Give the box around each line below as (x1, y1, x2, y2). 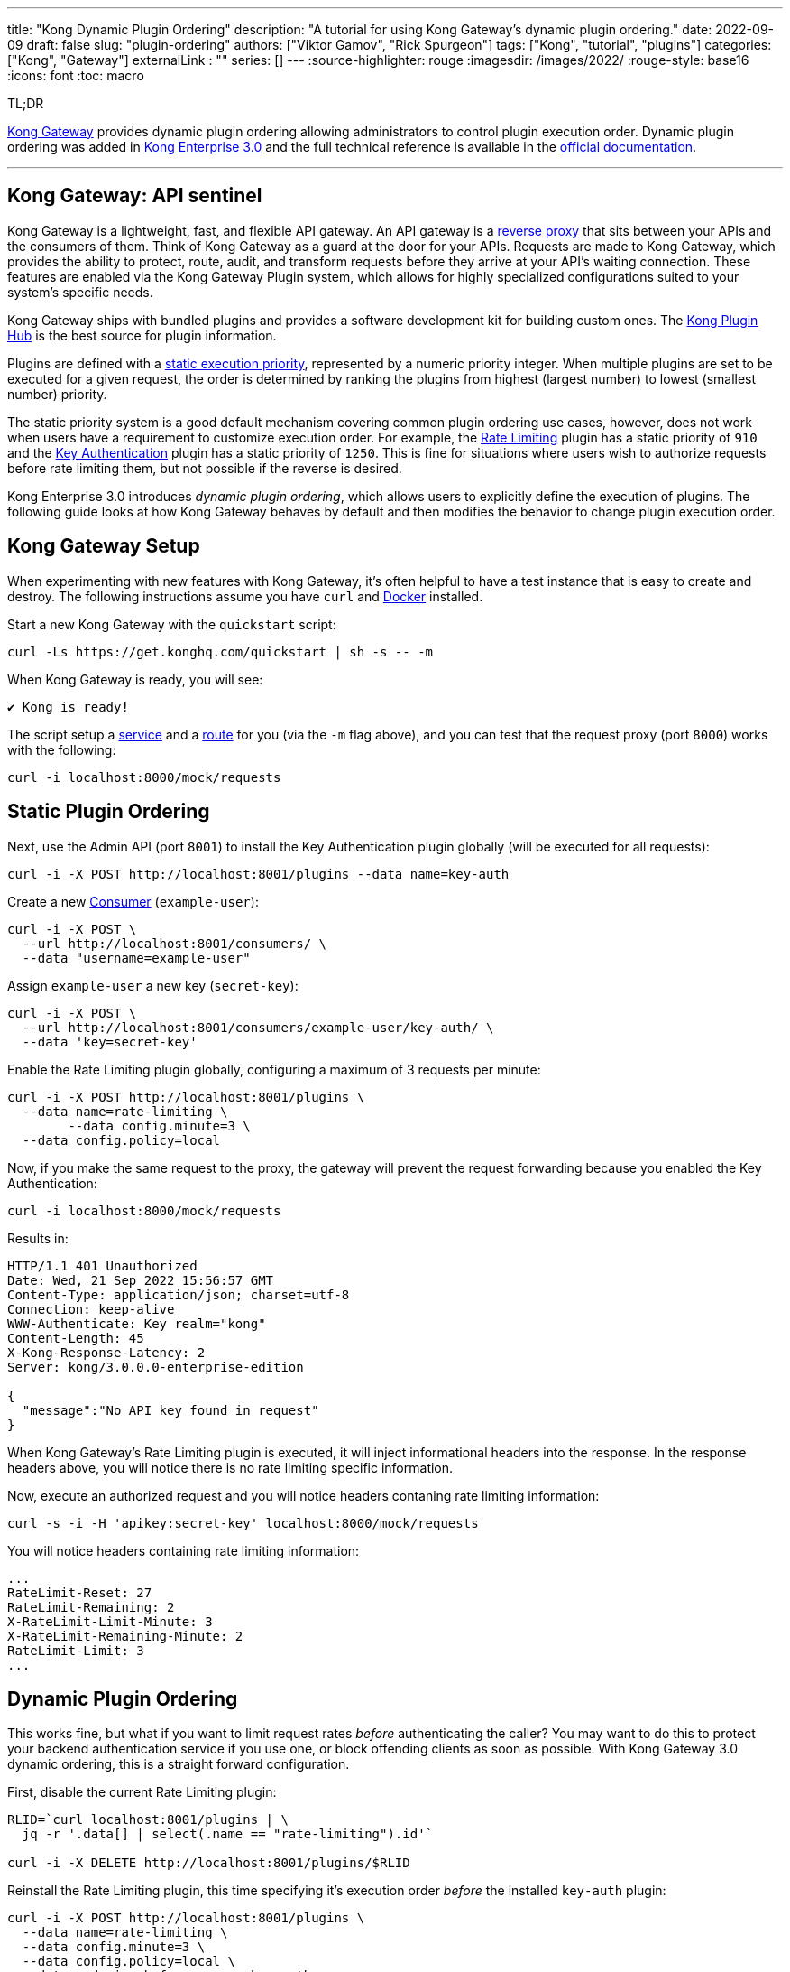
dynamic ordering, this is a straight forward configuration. (7, 1756, 350, 1772)
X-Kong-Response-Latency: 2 (7, 1344, 206, 1360)
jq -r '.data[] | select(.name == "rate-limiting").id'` (22, 1827, 434, 1842)
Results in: (7, 1230, 69, 1246)
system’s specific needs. (7, 284, 153, 300)
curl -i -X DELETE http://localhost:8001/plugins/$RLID (7, 1856, 410, 1871)
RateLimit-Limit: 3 (7, 1642, 144, 1658)
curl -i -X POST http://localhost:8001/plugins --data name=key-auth (7, 866, 510, 881)
